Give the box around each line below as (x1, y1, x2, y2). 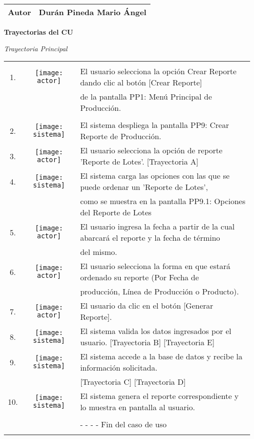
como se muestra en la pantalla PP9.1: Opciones (80, 195, 246, 207)
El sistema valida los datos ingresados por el (80, 325, 232, 337)
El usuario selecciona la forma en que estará (80, 260, 231, 272)
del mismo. (80, 246, 117, 258)
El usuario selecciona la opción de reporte (80, 145, 223, 156)
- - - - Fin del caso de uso (80, 418, 167, 430)
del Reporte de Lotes (80, 207, 152, 218)
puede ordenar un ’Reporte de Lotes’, (80, 181, 208, 193)
